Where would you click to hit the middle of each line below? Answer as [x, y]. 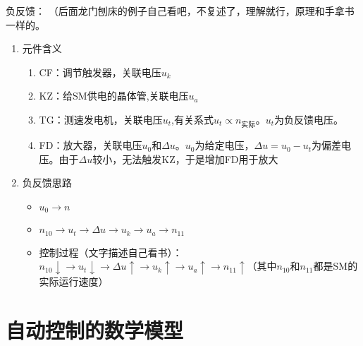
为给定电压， [224, 145]
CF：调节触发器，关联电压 [100, 72]
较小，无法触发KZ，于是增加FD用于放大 [185, 159]
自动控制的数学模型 [95, 329]
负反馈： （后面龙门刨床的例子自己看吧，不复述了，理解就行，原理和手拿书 [180, 11]
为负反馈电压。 [309, 119]
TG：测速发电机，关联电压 [101, 119]
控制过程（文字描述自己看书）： [111, 252]
